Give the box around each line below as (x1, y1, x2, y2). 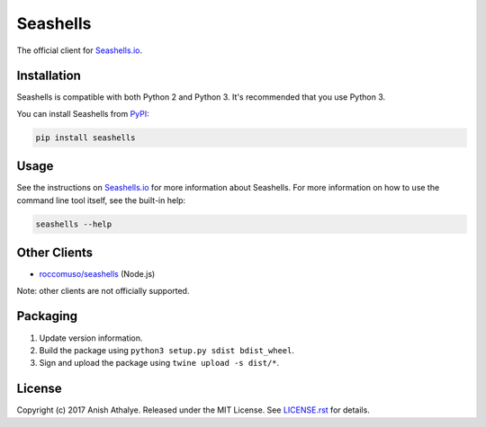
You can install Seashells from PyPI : (16, 108, 150, 119)
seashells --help (35, 218, 112, 229)
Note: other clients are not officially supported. (16, 285, 190, 296)
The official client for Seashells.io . (16, 45, 143, 56)
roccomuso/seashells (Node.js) (39, 269, 156, 280)
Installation (16, 68, 81, 84)
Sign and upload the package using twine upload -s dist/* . (39, 358, 280, 369)
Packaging (16, 308, 78, 324)
